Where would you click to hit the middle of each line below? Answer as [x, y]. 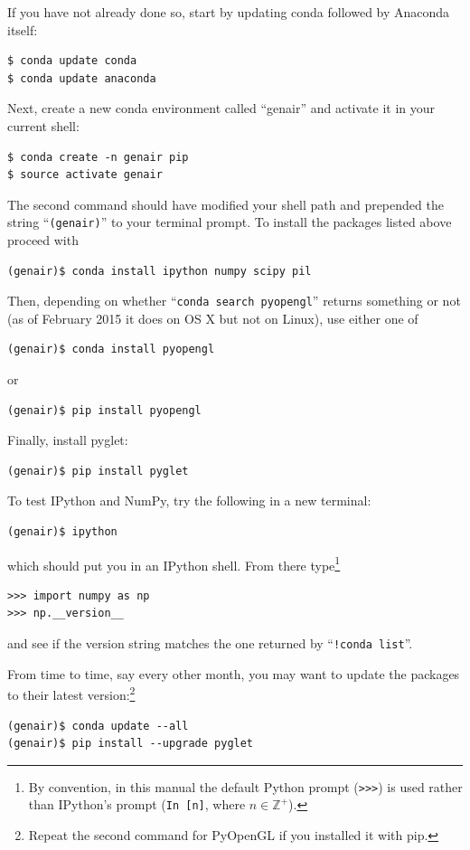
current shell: [43, 125]
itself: [23, 29]
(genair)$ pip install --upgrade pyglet [131, 744]
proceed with [43, 240]
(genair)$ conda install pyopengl [111, 349]
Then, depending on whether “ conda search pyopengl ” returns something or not [234, 301]
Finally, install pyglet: [68, 440]
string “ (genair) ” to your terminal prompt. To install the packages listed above [230, 222]
